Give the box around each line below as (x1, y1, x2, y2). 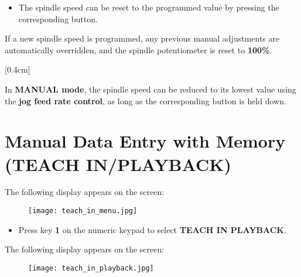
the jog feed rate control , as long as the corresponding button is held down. (5, 94, 286, 107)
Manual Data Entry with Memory (5, 129, 286, 153)
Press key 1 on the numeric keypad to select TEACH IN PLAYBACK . (18, 223, 286, 235)
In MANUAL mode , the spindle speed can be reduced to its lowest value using (5, 83, 296, 95)
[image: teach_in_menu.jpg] (28, 207, 138, 216)
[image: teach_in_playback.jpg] (28, 264, 154, 272)
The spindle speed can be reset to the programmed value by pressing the (18, 1, 279, 13)
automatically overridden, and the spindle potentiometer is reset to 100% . (5, 43, 272, 56)
